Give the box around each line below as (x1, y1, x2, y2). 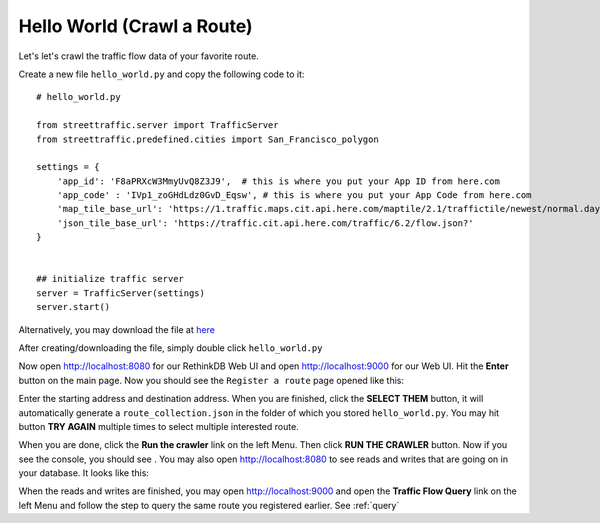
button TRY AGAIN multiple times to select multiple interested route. (18, 420, 299, 432)
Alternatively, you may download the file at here (18, 323, 215, 335)
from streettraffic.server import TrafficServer (36, 120, 279, 131)
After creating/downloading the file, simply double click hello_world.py (18, 341, 323, 354)
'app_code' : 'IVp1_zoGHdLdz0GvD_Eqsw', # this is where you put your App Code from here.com (56, 190, 532, 201)
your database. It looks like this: (18, 467, 150, 479)
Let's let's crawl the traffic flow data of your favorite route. (18, 50, 259, 62)
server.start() (36, 301, 111, 313)
